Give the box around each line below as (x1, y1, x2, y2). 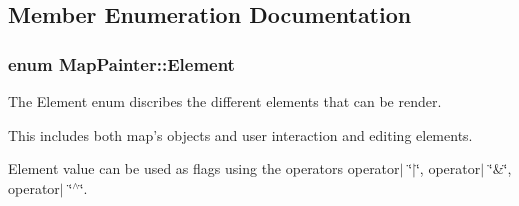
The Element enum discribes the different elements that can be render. (8, 91, 442, 111)
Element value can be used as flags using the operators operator (8, 158, 400, 179)
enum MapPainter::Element (8, 51, 235, 76)
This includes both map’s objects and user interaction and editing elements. (8, 124, 473, 145)
